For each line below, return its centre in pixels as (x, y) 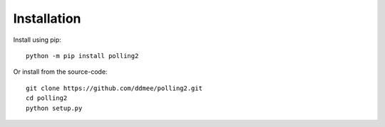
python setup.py (54, 108)
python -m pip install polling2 (82, 56)
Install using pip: (37, 40)
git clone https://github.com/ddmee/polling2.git (114, 88)
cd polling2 (47, 98)
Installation (47, 18)
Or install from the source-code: (60, 72)
